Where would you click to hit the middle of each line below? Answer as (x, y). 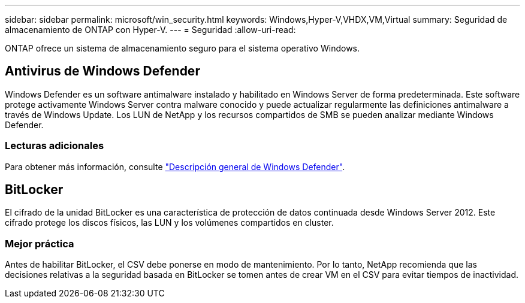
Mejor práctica (40, 243)
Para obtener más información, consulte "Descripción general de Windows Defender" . (175, 166)
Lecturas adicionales (55, 146)
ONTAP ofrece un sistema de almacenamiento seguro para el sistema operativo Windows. (182, 48)
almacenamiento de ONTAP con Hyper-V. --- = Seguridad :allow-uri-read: (150, 30)
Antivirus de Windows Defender (102, 71)
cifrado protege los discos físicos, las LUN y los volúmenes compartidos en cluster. (169, 223)
